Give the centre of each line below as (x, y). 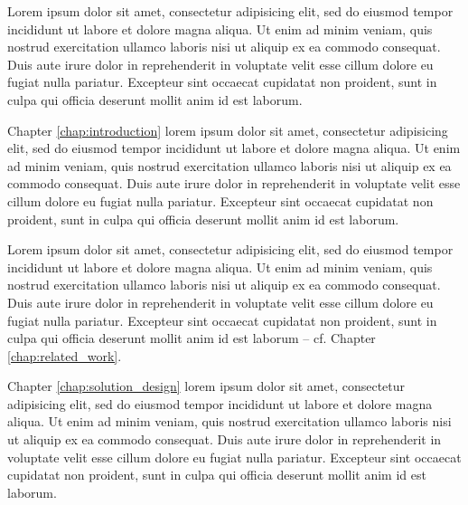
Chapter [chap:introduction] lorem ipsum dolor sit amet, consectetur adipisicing (228, 130)
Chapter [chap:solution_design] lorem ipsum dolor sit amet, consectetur (206, 386)
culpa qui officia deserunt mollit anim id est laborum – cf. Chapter (192, 338)
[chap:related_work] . (65, 355)
